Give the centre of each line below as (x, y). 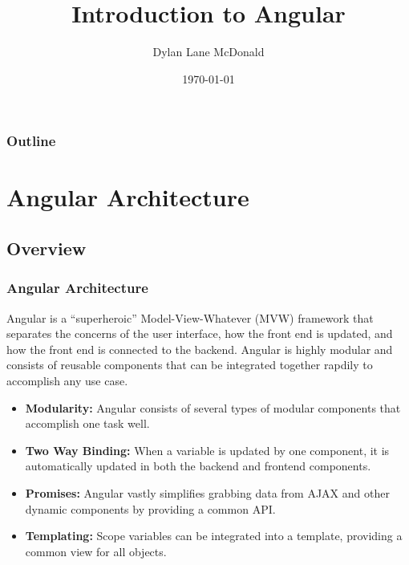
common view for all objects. (96, 551)
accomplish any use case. (67, 380)
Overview (47, 248)
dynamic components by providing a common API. (150, 508)
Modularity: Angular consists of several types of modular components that (213, 407)
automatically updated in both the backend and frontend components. (198, 466)
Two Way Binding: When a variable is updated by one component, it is (207, 450)
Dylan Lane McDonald (209, 52)
